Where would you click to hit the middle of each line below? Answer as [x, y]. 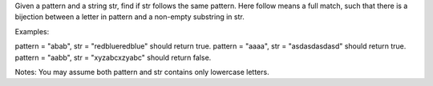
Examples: [32, 31]
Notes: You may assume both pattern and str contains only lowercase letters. [142, 72]
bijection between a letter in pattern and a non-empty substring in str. [129, 17]
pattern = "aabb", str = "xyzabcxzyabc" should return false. [113, 57]
